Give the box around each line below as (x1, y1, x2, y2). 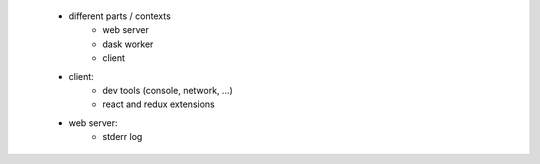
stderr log (102, 131, 143, 143)
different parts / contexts (68, 10, 172, 22)
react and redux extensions (102, 98, 215, 110)
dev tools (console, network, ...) (102, 84, 234, 96)
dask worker (102, 38, 154, 50)
